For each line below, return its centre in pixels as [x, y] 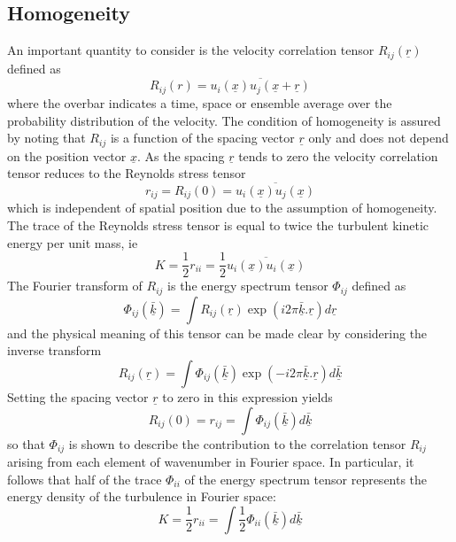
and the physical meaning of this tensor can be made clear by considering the [217, 333]
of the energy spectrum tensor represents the [306, 479]
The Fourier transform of [75, 286]
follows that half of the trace [85, 479]
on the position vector [67, 155]
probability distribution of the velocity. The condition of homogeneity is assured [224, 120]
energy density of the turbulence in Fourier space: [142, 496]
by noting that [46, 138]
